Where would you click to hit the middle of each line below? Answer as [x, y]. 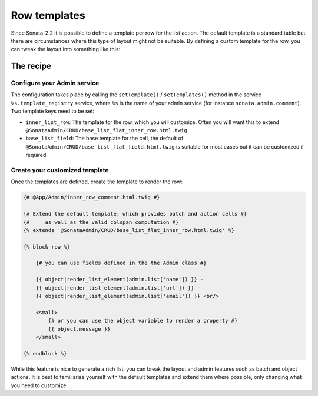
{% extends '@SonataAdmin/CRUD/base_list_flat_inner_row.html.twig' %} [129, 230]
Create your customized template [60, 170]
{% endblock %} [45, 353]
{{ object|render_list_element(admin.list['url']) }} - [118, 288]
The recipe [31, 66]
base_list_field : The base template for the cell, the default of [105, 139]
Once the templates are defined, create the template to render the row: [97, 182]
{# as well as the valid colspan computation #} [101, 222]
